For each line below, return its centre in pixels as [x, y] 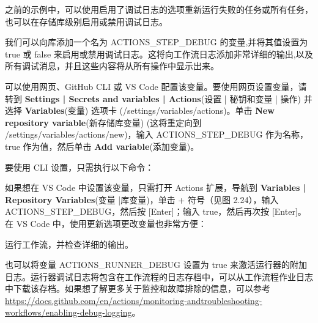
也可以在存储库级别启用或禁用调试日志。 [86, 21]
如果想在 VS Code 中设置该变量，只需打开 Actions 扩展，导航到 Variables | [156, 187]
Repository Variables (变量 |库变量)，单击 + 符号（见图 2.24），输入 [142, 199]
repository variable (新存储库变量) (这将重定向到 [103, 122]
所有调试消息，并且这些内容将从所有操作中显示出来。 [112, 66]
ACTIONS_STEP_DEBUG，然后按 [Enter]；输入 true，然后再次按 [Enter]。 [156, 211]
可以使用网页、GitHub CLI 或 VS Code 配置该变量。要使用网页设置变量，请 [156, 86]
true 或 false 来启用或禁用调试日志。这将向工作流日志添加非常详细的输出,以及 [159, 54]
